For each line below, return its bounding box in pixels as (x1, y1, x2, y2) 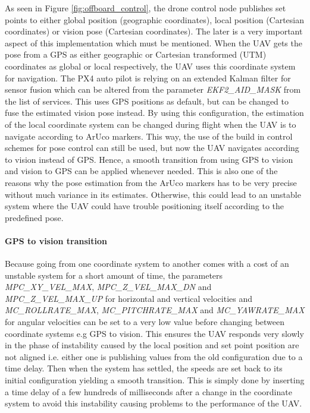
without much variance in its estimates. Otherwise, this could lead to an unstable (5, 188, 301, 200)
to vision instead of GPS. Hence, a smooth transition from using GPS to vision (5, 153, 293, 165)
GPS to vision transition (5, 234, 107, 247)
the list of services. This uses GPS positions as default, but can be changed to (5, 94, 289, 107)
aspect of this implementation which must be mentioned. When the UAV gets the (5, 36, 302, 49)
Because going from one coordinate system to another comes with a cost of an (5, 257, 289, 270)
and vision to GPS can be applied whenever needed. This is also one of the (5, 165, 278, 177)
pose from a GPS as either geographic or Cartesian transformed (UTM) (5, 48, 267, 61)
